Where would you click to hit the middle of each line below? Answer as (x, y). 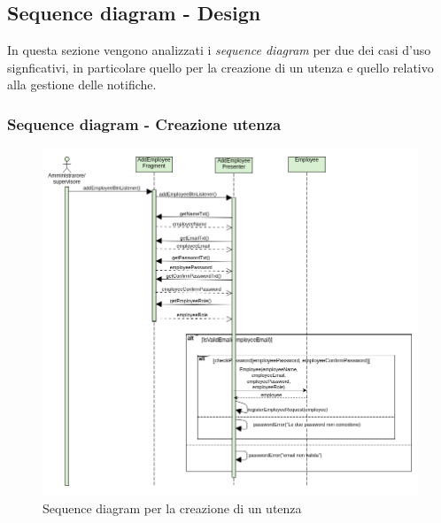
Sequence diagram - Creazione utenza (144, 123)
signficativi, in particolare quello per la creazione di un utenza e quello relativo (220, 67)
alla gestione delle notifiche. (82, 85)
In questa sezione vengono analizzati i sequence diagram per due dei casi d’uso (219, 50)
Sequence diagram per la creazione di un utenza (172, 508)
